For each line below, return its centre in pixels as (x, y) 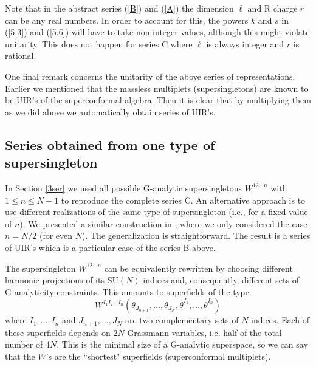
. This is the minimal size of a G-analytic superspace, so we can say (182, 344)
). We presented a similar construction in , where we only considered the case (163, 223)
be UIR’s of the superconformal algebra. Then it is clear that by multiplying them (158, 100)
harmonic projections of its (55, 280)
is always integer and (245, 43)
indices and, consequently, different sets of (221, 280)
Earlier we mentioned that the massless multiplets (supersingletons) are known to (157, 88)
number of (24, 344)
